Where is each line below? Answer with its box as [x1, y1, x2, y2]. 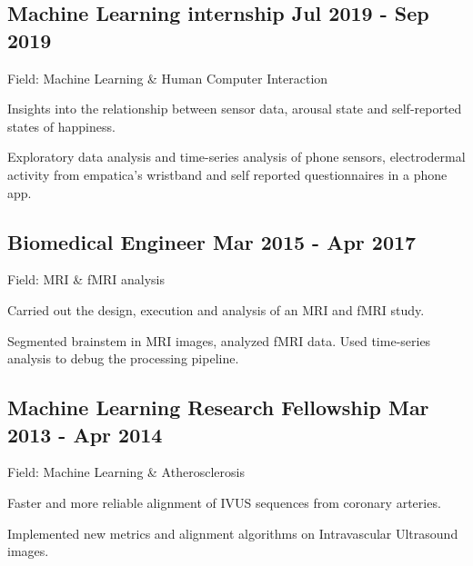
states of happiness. [7, 116, 116, 135]
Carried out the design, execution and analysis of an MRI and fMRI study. [7, 300, 425, 319]
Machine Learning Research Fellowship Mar [7, 393, 429, 422]
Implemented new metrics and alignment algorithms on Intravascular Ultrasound [7, 523, 458, 542]
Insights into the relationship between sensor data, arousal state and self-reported [7, 99, 462, 118]
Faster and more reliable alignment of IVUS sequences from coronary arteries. [7, 492, 441, 511]
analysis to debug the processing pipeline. [7, 349, 239, 368]
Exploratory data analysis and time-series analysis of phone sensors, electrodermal [7, 147, 466, 166]
